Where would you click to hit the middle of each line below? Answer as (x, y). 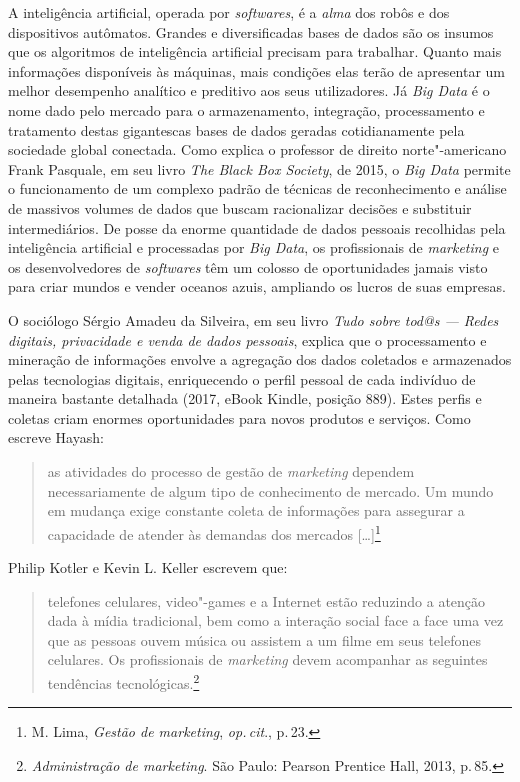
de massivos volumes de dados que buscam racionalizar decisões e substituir (240, 207)
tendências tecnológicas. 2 (123, 681)
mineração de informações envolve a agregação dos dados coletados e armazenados (260, 359)
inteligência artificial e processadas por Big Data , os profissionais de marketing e (253, 247)
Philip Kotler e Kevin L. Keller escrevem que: (148, 567)
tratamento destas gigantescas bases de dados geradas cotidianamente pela (236, 129)
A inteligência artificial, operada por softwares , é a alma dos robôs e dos (229, 12)
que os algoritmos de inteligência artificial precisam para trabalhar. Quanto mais (255, 51)
